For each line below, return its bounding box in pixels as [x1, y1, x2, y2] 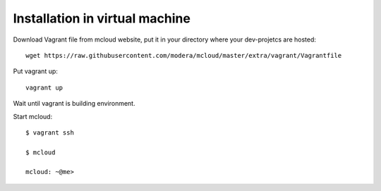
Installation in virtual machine [13, 11, 190, 26]
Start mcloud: [13, 112, 53, 121]
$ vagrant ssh [25, 128, 74, 137]
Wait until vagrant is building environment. [13, 99, 135, 108]
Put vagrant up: [13, 67, 58, 75]
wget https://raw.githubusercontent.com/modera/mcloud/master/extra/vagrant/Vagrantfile [25, 51, 342, 59]
